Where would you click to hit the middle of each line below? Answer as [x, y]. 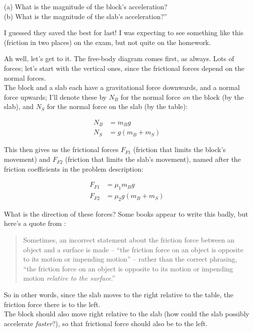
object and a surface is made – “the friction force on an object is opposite [133, 249]
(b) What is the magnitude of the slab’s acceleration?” [85, 16]
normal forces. [25, 77]
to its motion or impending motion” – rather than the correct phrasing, [130, 259]
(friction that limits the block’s [179, 149]
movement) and [27, 159]
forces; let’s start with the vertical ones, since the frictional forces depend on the [124, 68]
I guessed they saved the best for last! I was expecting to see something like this [124, 33]
